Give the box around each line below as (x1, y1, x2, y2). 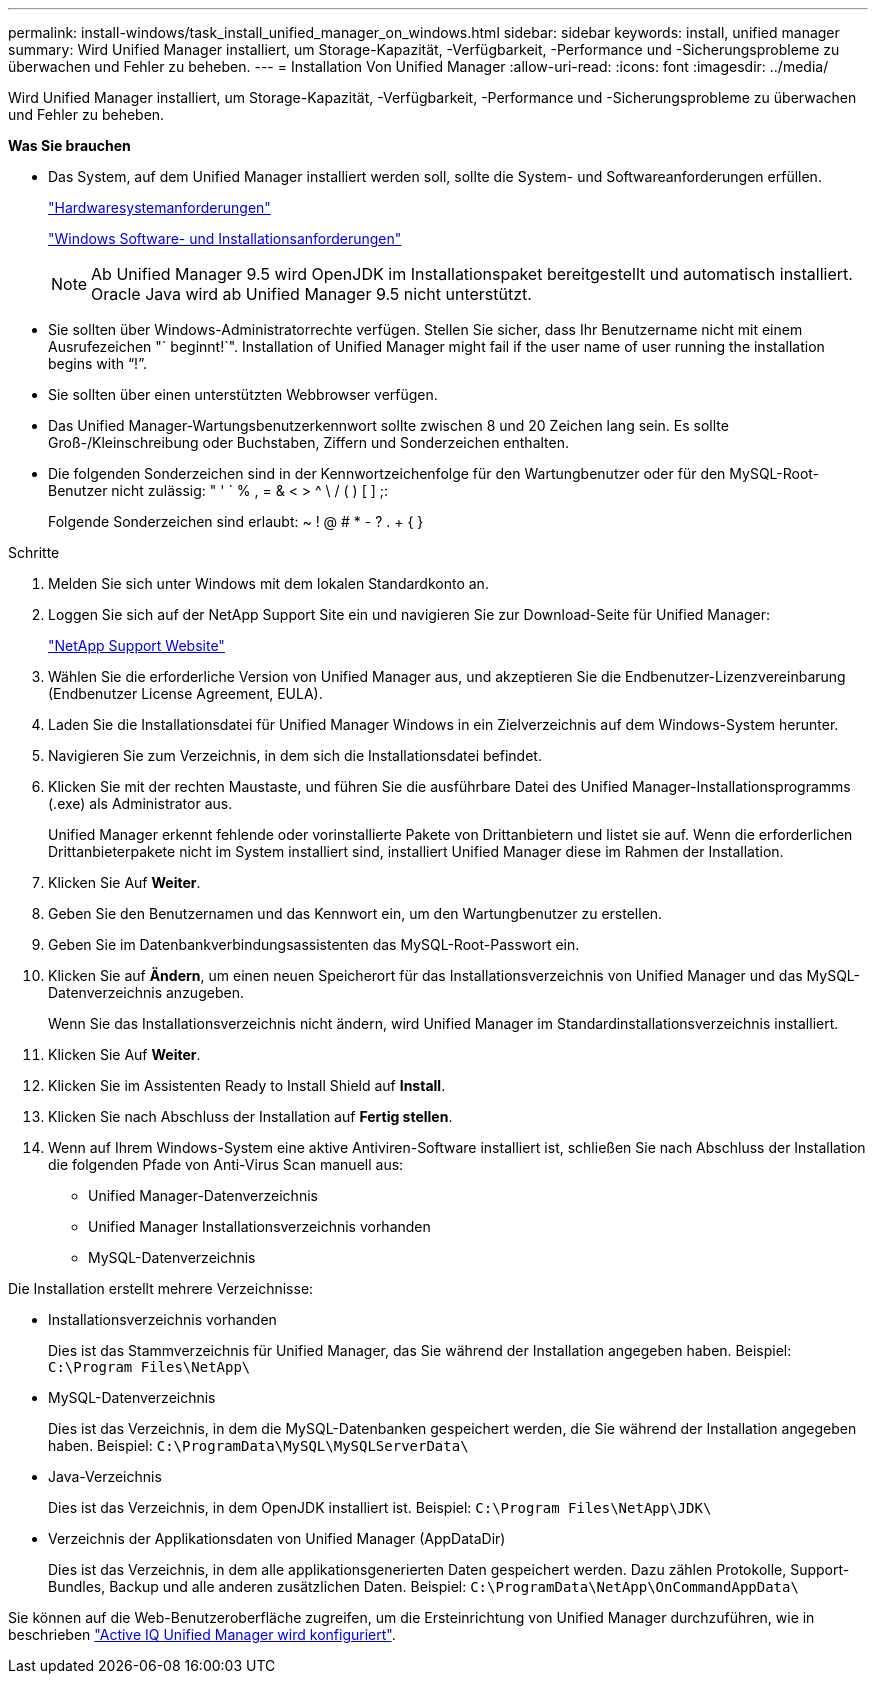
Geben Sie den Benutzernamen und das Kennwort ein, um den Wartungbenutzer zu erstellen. (48, 905, 663, 922)
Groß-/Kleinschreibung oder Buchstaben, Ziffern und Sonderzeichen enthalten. (48, 434, 570, 451)
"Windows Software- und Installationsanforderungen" (48, 230, 402, 247)
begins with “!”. (48, 355, 147, 372)
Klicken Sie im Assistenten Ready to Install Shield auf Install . (48, 1077, 446, 1094)
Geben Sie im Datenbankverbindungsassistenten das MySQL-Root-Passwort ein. (48, 936, 580, 953)
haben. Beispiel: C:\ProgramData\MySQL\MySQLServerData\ (48, 1437, 469, 1454)
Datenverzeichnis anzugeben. (48, 984, 244, 1001)
